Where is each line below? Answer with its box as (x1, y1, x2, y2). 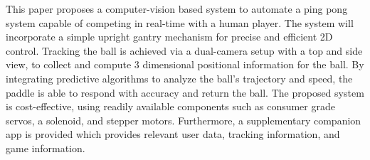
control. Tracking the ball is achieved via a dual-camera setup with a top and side (6, 43, 363, 58)
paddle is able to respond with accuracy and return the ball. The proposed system (6, 85, 364, 100)
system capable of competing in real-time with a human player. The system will (6, 15, 354, 30)
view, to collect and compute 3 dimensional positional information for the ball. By (6, 57, 364, 72)
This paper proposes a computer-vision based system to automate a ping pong (6, 1, 348, 16)
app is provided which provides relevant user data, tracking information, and (6, 127, 340, 142)
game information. (6, 140, 85, 155)
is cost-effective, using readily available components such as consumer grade (6, 99, 335, 114)
